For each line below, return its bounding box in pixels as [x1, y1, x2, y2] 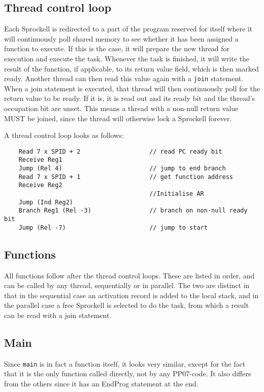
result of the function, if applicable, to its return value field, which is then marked [4, 63, 259, 74]
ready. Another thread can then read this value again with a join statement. [4, 73, 244, 84]
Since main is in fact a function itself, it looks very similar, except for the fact [4, 358, 246, 369]
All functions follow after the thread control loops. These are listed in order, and [4, 270, 255, 280]
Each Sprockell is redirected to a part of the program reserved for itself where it [4, 23, 253, 34]
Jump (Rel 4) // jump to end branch [18, 165, 226, 172]
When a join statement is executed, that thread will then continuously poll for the [4, 83, 260, 93]
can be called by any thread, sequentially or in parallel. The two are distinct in [4, 280, 250, 291]
